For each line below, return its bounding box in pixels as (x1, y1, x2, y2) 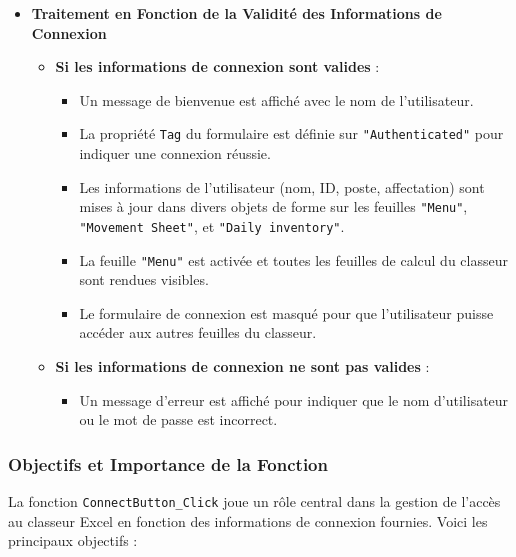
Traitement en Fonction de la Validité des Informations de (31, 3, 442, 23)
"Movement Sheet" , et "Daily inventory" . (79, 215, 345, 236)
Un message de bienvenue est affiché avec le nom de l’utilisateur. (79, 89, 474, 110)
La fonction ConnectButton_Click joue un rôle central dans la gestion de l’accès (8, 490, 501, 511)
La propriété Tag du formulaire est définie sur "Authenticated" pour (79, 123, 504, 144)
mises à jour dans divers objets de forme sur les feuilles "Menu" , (79, 196, 468, 217)
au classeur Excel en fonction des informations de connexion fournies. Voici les (8, 510, 488, 531)
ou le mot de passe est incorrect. (79, 409, 278, 430)
